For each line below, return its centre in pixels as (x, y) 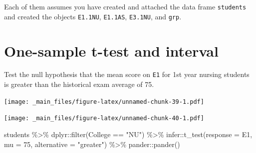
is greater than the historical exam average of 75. (79, 84)
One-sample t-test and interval (111, 50)
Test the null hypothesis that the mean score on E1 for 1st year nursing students (127, 74)
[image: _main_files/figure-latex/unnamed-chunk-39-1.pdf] (104, 102)
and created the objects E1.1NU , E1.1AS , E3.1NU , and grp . (93, 16)
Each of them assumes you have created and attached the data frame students (125, 6)
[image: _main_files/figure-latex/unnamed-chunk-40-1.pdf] (104, 118)
